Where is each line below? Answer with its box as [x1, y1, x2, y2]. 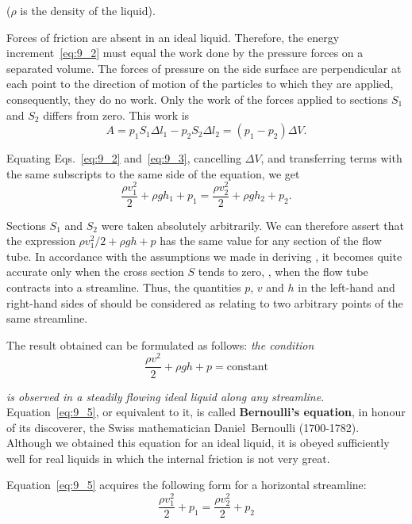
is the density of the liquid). [20, 2, 156, 18]
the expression [6, 232, 75, 249]
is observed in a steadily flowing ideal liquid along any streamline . [6, 388, 325, 404]
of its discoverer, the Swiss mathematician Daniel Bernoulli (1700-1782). [6, 419, 360, 435]
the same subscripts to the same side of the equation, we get [6, 165, 300, 182]
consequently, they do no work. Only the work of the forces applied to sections [6, 90, 388, 107]
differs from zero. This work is [43, 106, 190, 123]
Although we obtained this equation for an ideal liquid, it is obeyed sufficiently [6, 434, 390, 451]
